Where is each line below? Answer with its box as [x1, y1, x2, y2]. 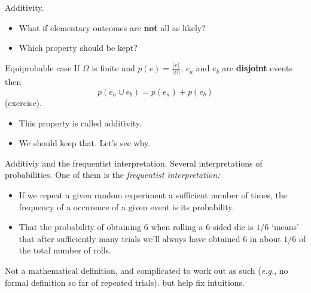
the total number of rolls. [19, 244, 111, 256]
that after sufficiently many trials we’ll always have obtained [19, 232, 240, 244]
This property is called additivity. [19, 116, 142, 129]
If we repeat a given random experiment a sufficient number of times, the [19, 188, 288, 201]
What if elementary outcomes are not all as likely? [19, 21, 206, 34]
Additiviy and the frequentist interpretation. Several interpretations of [5, 156, 263, 169]
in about [249, 232, 281, 244]
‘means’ [272, 220, 299, 233]
